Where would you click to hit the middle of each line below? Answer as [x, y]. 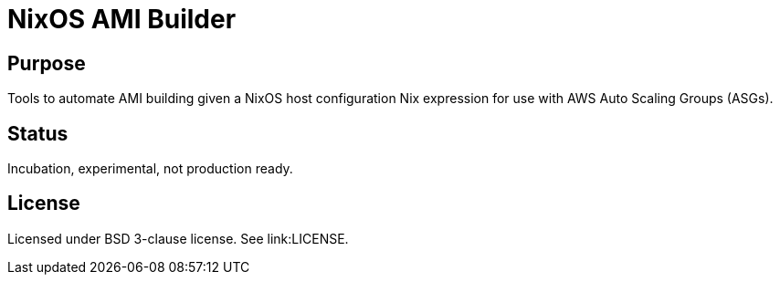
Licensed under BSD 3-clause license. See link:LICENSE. [178, 238]
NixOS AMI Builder [122, 19]
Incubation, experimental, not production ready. [150, 169]
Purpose [47, 63]
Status [38, 133]
